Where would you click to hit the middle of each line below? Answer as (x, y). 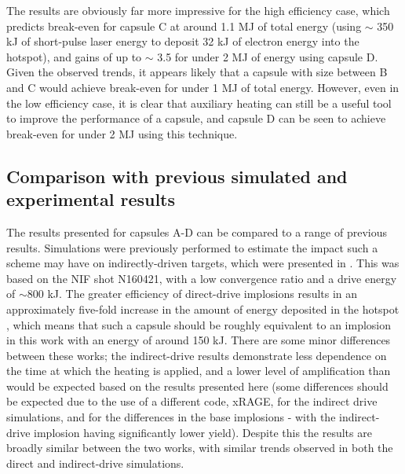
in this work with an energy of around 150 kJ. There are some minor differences (199, 340)
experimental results (91, 199)
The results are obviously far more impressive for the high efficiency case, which (198, 10)
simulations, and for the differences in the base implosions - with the (171, 417)
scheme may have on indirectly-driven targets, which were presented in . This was (203, 263)
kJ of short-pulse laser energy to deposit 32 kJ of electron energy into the (183, 41)
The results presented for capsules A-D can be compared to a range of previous (197, 231)
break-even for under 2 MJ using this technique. (122, 133)
